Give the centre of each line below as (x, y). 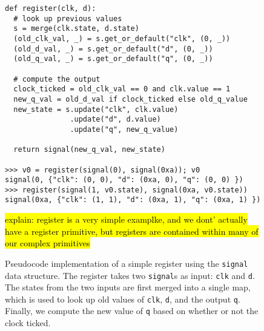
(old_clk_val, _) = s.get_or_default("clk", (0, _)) (122, 38)
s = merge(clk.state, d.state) (76, 29)
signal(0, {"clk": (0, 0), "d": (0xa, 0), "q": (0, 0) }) (124, 180)
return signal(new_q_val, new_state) (89, 150)
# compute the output (57, 79)
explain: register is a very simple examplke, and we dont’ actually (126, 219)
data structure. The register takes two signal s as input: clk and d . (130, 275)
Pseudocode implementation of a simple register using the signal (127, 263)
